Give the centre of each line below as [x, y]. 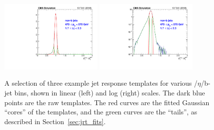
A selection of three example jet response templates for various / [101, 83]
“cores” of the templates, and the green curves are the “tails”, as [101, 112]
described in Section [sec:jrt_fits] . [55, 121]
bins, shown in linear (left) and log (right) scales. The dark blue [110, 93]
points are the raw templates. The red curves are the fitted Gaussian [107, 102]
